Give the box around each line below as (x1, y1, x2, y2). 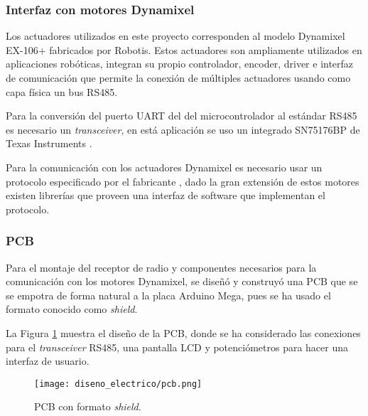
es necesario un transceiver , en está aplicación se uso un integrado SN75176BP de (6, 122, 360, 137)
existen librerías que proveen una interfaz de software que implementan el (6, 188, 325, 203)
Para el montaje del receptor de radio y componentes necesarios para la (6, 260, 317, 274)
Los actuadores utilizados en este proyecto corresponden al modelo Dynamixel (6, 28, 345, 43)
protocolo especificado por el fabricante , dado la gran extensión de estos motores (6, 174, 359, 188)
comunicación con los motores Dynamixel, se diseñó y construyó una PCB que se (6, 274, 358, 289)
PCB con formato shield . (34, 399, 141, 414)
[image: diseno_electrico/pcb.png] (34, 378, 202, 389)
